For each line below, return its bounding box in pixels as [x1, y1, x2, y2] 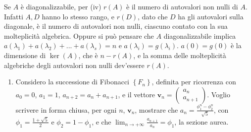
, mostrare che [135, 104, 178, 115]
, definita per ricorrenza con [151, 76, 236, 87]
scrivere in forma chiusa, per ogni [15, 104, 117, 115]
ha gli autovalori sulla [178, 11, 244, 21]
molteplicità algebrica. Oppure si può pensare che [4, 30, 154, 41]
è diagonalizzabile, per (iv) [20, 1, 101, 11]
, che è [78, 50, 98, 60]
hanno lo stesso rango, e [42, 11, 115, 21]
